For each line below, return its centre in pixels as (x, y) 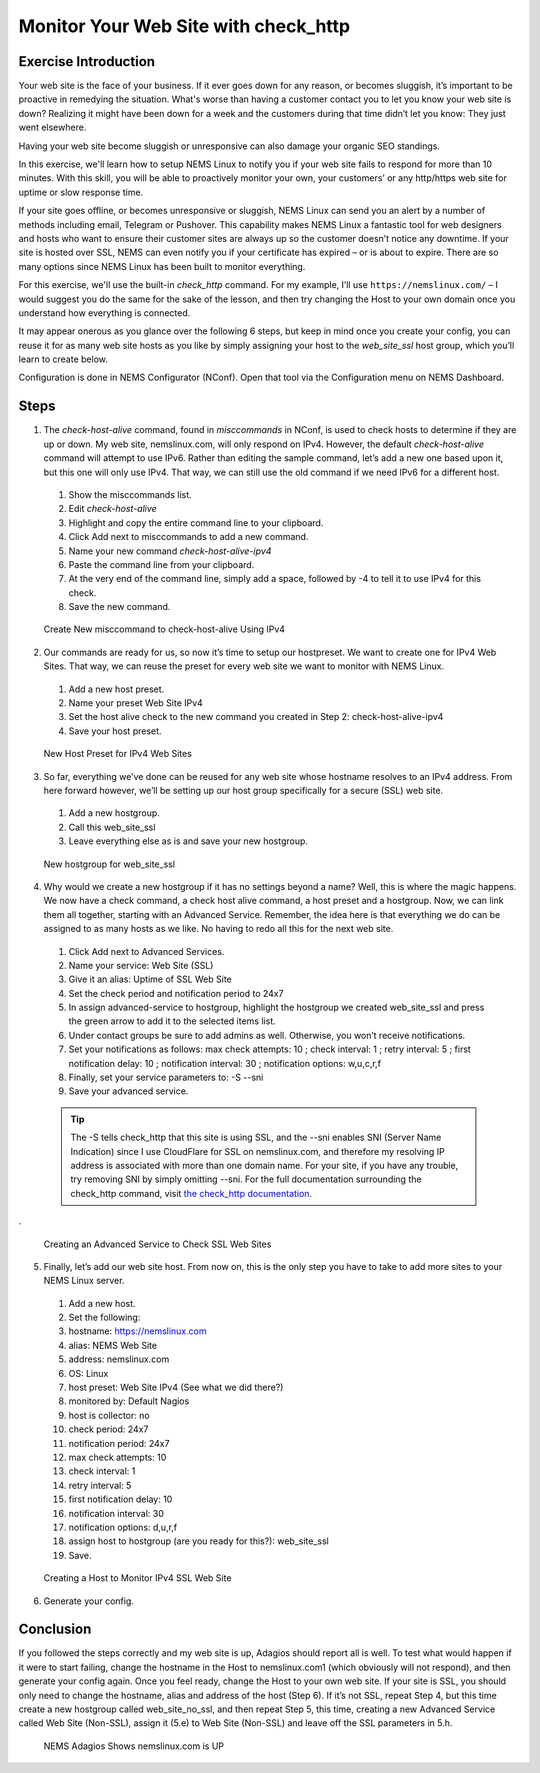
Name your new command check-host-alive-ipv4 (170, 551)
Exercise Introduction (86, 61)
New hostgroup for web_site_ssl (109, 864)
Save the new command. (119, 607)
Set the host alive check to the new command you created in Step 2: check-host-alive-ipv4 (256, 717)
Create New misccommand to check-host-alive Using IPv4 (164, 629)
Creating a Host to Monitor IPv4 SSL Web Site (137, 1578)
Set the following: (104, 1317)
